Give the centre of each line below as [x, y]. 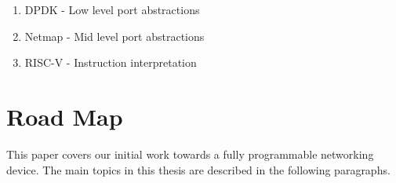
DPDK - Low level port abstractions [112, 9]
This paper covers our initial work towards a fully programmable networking [190, 154]
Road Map [65, 116]
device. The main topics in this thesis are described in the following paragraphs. [198, 169]
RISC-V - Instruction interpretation [111, 62]
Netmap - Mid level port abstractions [114, 36]
